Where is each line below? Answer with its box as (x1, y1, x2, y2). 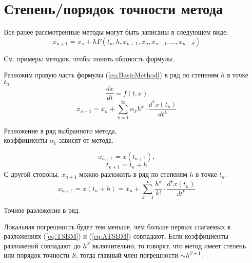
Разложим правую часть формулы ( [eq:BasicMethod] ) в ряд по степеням (4, 70, 219, 80)
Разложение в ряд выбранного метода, (4, 125, 117, 135)
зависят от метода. (59, 135, 114, 145)
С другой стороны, (4, 169, 59, 179)
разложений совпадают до (4, 240, 81, 250)
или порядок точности (4, 250, 70, 260)
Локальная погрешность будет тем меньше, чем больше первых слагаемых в (4, 221, 231, 231)
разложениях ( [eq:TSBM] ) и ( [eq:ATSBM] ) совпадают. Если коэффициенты (4, 231, 229, 241)
